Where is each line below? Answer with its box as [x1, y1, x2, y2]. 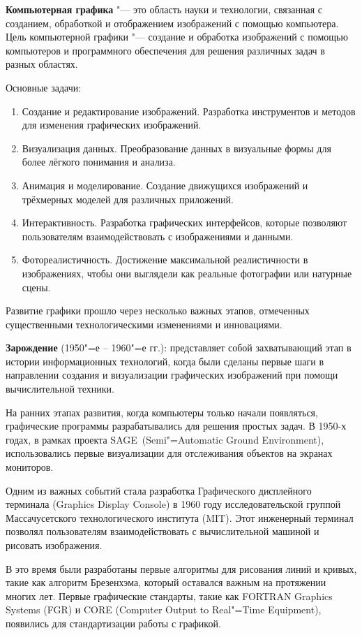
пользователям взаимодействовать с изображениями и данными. [22, 228, 294, 243]
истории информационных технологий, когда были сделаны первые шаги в [6, 353, 324, 368]
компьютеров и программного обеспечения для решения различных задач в [6, 43, 325, 57]
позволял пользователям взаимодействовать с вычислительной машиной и [6, 524, 319, 539]
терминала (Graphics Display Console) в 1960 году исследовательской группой [6, 497, 341, 511]
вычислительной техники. [6, 381, 114, 396]
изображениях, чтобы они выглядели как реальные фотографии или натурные [22, 265, 352, 280]
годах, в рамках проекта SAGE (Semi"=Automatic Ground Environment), [6, 432, 324, 446]
